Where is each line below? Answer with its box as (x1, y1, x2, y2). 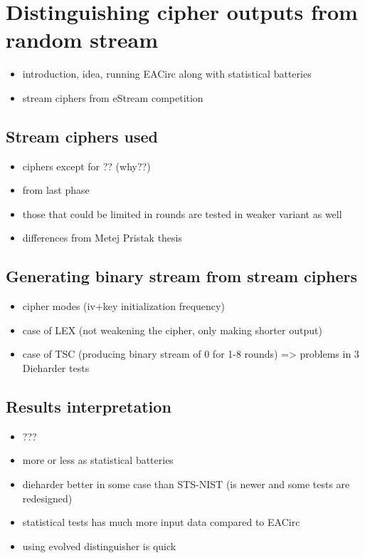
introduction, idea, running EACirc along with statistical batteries (22, 66, 312, 81)
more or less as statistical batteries (22, 453, 174, 467)
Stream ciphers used (6, 125, 159, 147)
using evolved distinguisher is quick (22, 538, 176, 553)
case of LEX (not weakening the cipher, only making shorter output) (22, 322, 322, 337)
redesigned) (22, 490, 73, 505)
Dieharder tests (22, 361, 90, 376)
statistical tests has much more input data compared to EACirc (22, 515, 300, 529)
